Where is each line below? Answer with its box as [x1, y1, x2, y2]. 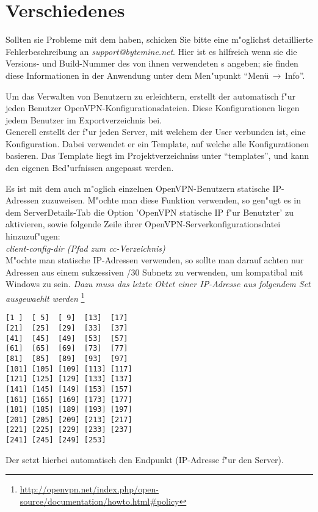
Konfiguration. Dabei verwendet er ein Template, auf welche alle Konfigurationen [5, 137, 309, 150]
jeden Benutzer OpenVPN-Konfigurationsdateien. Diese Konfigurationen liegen [5, 101, 300, 114]
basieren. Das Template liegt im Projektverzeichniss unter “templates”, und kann [5, 149, 309, 162]
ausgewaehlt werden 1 [5, 290, 85, 304]
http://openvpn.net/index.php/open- [20, 483, 159, 496]
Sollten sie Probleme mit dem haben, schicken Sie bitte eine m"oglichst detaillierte [5, 33, 313, 46]
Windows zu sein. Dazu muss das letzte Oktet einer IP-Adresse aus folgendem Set [5, 277, 311, 290]
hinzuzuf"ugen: [5, 230, 60, 243]
